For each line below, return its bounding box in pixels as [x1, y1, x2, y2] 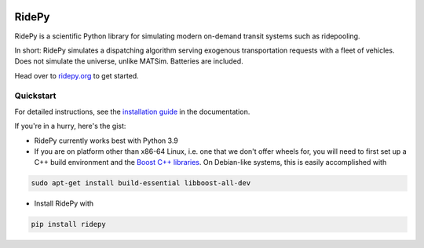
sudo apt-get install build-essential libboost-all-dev [31, 179, 251, 188]
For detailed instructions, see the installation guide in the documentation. [14, 107, 250, 116]
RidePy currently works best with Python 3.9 [34, 136, 178, 145]
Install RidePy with [34, 199, 94, 208]
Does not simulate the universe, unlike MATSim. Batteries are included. [14, 57, 243, 66]
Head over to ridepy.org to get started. [14, 71, 139, 80]
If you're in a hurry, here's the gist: [14, 122, 126, 131]
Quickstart [14, 90, 57, 101]
